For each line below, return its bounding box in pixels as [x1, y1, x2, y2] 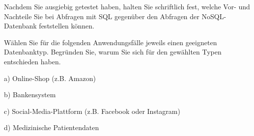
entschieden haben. [4, 56, 61, 66]
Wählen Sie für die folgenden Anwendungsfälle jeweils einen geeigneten [4, 37, 217, 47]
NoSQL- [201, 11, 226, 21]
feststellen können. [39, 21, 94, 31]
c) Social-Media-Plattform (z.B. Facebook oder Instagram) [4, 106, 180, 116]
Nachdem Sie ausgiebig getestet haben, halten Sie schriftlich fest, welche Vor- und [4, 1, 250, 11]
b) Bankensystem [4, 89, 56, 100]
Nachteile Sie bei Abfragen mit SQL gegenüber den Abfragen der [4, 11, 199, 21]
